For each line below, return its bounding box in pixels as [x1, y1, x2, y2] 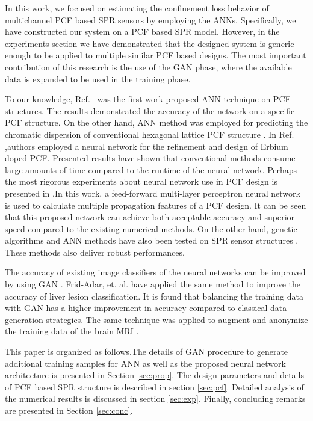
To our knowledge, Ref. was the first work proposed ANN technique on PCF [5, 93, 291, 105]
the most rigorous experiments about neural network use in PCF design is [5, 175, 277, 188]
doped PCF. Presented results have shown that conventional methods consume [5, 152, 296, 164]
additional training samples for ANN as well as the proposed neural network [5, 357, 286, 369]
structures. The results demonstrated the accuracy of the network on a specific [5, 104, 295, 117]
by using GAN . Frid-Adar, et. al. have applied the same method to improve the [5, 278, 300, 290]
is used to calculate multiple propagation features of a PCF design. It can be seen [5, 198, 306, 211]
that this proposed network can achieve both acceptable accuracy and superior [5, 210, 295, 223]
